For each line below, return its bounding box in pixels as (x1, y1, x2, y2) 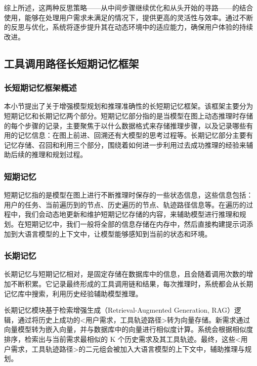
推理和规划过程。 (31, 149, 87, 160)
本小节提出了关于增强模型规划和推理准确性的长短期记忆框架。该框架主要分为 (4, 101, 253, 111)
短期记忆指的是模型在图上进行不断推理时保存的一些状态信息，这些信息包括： (4, 190, 253, 200)
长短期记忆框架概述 (4, 81, 77, 94)
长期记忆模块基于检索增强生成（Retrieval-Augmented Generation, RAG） (4, 305, 234, 315)
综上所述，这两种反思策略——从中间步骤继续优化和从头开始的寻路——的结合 (4, 2, 253, 12)
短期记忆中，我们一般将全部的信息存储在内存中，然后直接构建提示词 (24, 218, 246, 229)
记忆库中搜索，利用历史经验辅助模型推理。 (4, 288, 142, 298)
